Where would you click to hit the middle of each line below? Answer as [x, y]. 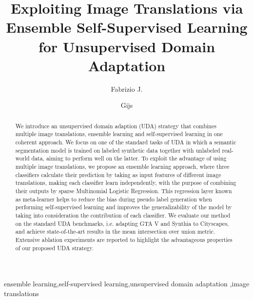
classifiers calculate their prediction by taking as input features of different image [118, 174]
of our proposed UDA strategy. [55, 248]
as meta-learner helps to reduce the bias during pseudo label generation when [114, 199]
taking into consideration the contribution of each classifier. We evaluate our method [123, 215]
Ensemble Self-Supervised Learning [127, 27]
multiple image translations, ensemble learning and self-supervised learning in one [119, 134]
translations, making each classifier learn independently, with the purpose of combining [126, 183]
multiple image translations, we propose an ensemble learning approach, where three [122, 166]
